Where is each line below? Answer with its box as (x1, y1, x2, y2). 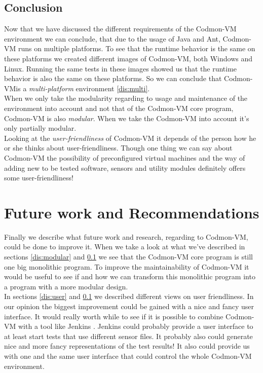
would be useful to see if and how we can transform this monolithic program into (4, 271, 255, 282)
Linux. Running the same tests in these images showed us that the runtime (4, 63, 237, 73)
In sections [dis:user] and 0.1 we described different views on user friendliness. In (4, 291, 254, 302)
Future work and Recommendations (4, 202, 259, 222)
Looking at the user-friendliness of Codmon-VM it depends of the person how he (4, 132, 256, 143)
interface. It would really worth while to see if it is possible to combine (4, 311, 223, 321)
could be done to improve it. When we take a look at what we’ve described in (4, 241, 245, 252)
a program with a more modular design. (4, 281, 128, 291)
